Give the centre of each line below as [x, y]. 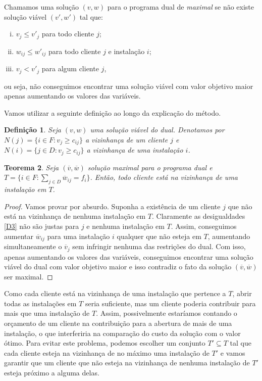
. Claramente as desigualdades [199, 216]
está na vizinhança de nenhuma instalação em [75, 216]
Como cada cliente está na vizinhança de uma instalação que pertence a [115, 293]
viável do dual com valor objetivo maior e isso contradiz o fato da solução [118, 267]
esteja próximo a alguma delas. [52, 373]
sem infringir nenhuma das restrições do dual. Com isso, [159, 246]
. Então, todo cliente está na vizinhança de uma [164, 177]
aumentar [19, 236]
